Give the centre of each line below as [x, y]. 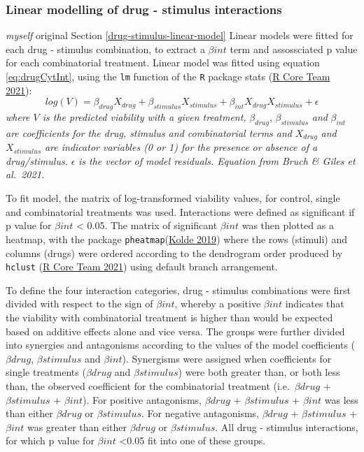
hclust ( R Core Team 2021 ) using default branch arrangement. [142, 267]
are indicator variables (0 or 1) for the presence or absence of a [181, 147]
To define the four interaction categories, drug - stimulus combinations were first [178, 290]
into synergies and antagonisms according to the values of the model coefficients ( [181, 345]
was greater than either [77, 427]
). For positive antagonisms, [142, 399]
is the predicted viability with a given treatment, [144, 117]
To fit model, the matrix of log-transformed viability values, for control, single [173, 198]
